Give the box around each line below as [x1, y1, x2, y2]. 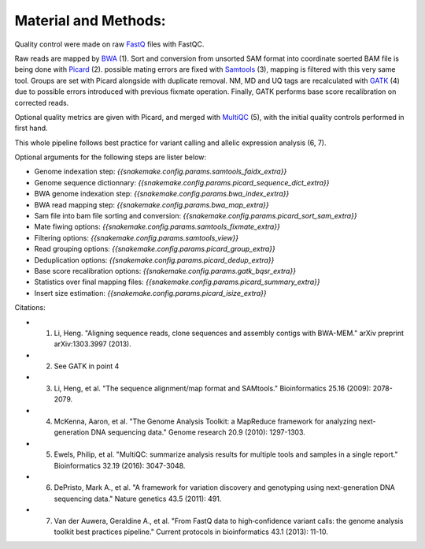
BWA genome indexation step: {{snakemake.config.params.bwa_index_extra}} [34, 189, 290, 199]
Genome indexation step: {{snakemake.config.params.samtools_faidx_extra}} [34, 166, 287, 177]
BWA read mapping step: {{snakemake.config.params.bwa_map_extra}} [34, 200, 269, 209]
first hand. [14, 123, 48, 133]
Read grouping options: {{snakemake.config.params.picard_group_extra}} [34, 245, 275, 254]
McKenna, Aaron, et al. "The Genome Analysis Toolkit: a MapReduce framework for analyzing [54, 416, 357, 426]
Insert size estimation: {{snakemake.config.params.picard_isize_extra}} [34, 288, 267, 297]
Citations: [14, 303, 46, 312]
